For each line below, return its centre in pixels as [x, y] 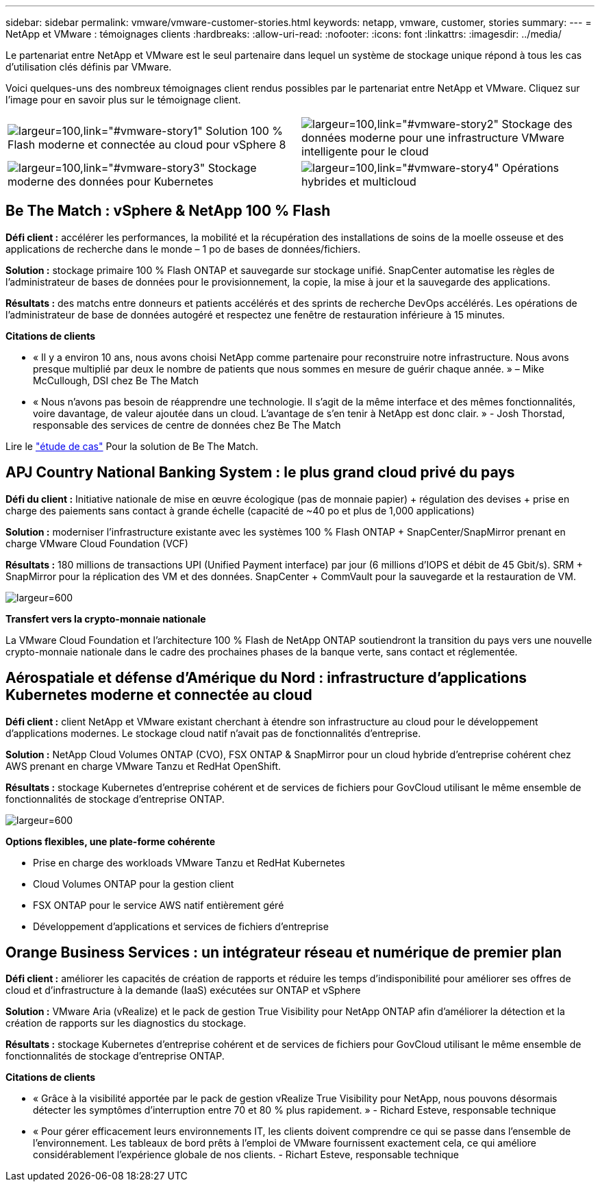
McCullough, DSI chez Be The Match [116, 380]
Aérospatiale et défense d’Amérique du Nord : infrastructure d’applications [266, 678]
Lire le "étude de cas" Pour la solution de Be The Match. [132, 446]
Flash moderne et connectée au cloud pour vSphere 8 [147, 145]
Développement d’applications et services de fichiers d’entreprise [181, 926]
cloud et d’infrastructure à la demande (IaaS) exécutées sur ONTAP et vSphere [183, 990]
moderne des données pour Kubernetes [111, 182]
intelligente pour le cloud [365, 151]
